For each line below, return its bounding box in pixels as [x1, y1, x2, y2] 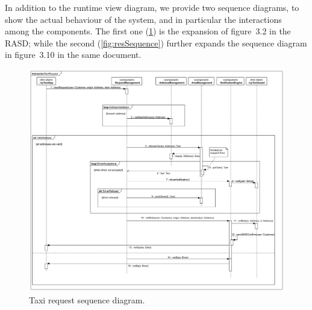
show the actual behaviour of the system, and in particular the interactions [5, 13, 282, 25]
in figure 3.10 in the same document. [5, 48, 142, 61]
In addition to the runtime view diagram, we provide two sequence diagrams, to [5, 1, 299, 13]
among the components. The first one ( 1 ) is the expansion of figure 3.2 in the [5, 25, 291, 37]
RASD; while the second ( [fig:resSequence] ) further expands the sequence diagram [5, 36, 307, 49]
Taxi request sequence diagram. [29, 293, 145, 306]
